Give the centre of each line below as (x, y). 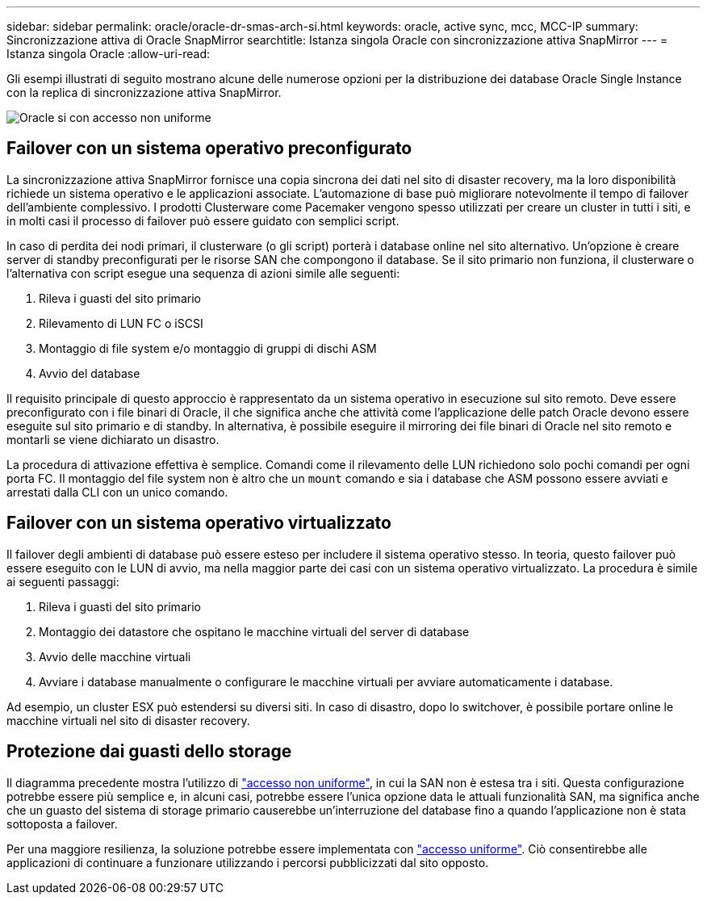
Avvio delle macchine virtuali (115, 656)
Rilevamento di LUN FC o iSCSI (121, 323)
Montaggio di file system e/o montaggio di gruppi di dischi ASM (208, 348)
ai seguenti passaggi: (63, 581)
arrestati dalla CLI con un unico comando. (117, 492)
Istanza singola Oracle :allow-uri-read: (109, 54)
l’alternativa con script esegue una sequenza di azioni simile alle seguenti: (203, 273)
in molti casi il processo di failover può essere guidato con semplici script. (203, 220)
